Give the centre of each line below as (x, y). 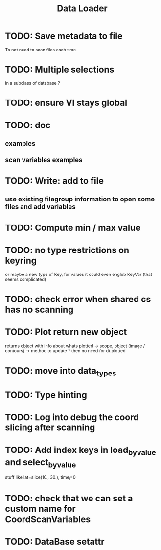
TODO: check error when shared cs (78, 299)
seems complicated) (26, 279)
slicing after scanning (50, 428)
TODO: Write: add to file (55, 181)
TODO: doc (28, 125)
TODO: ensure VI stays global (66, 103)
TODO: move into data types (61, 372)
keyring (21, 261)
